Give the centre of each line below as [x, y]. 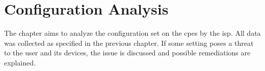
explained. [20, 62]
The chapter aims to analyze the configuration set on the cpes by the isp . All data [132, 33]
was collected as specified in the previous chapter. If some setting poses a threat [129, 43]
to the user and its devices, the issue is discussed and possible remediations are [127, 53]
